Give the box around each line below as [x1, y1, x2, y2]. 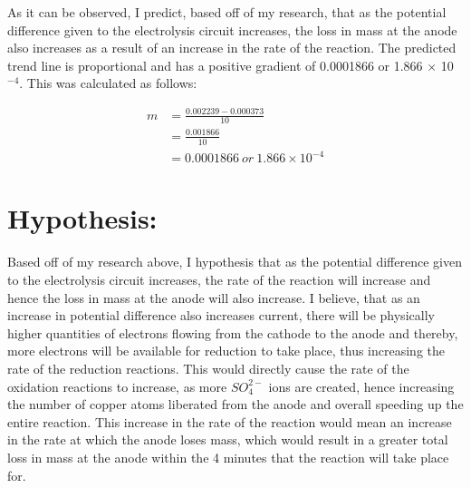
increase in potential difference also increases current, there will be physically [7, 306, 435, 325]
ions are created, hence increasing [268, 376, 455, 395]
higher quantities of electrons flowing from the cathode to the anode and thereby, [7, 323, 458, 342]
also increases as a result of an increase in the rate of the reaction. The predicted [7, 38, 457, 57]
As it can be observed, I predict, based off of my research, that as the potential [7, 3, 447, 21]
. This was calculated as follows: [19, 73, 197, 93]
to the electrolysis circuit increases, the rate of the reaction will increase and [7, 269, 431, 288]
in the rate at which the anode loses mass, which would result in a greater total [7, 430, 448, 449]
